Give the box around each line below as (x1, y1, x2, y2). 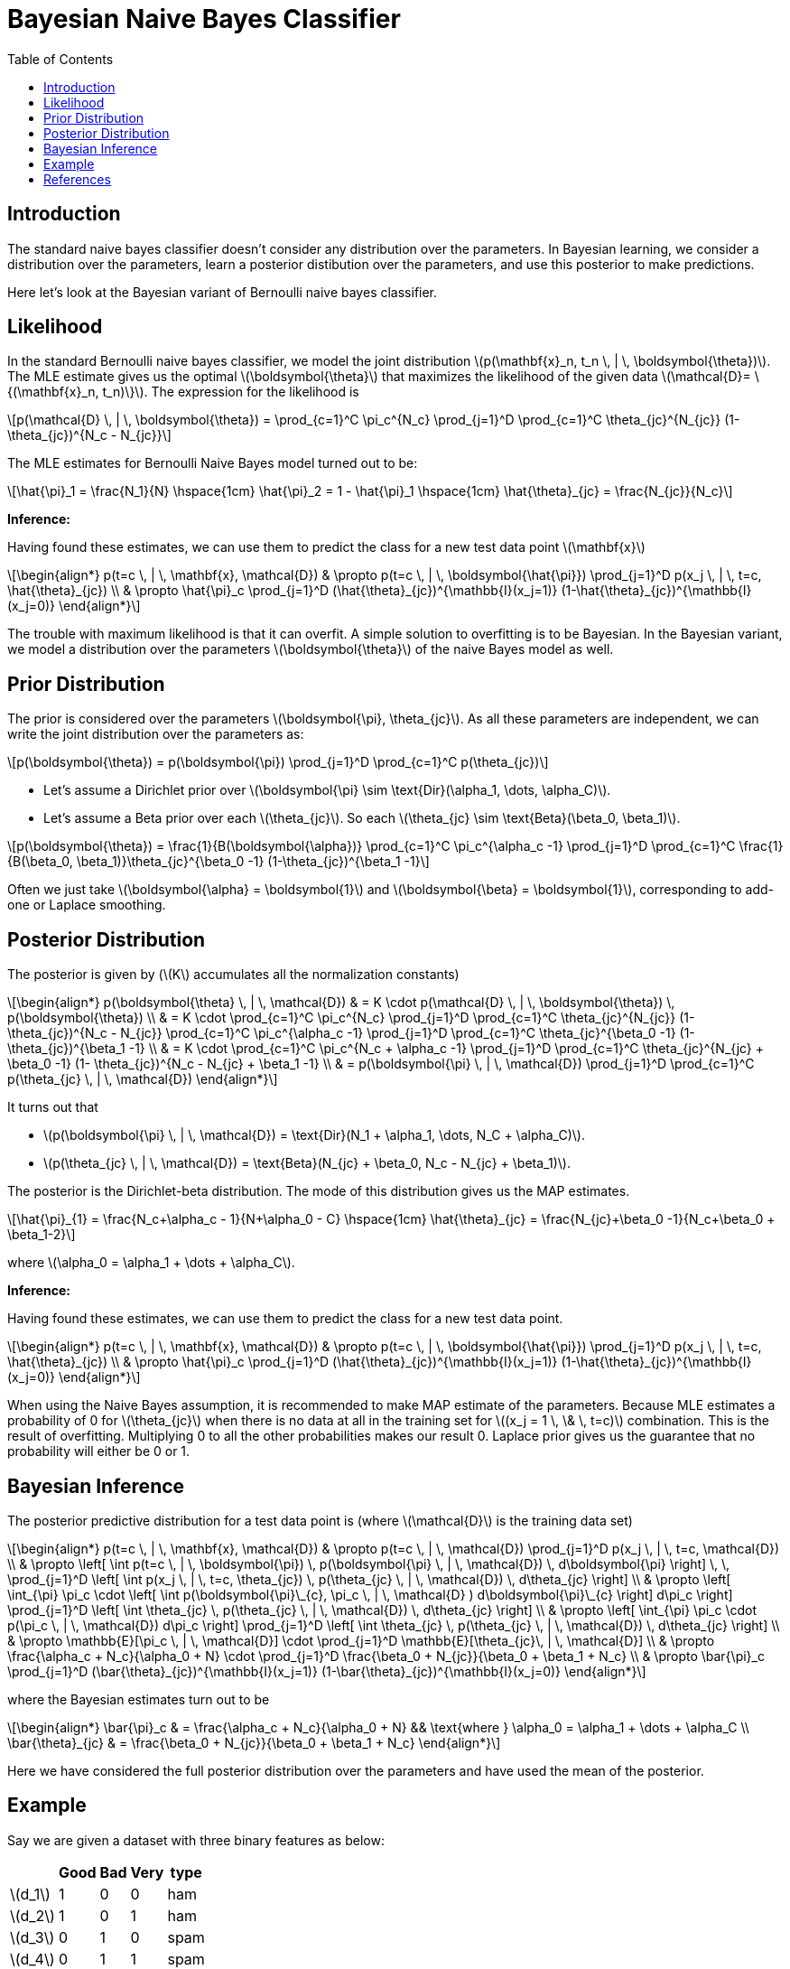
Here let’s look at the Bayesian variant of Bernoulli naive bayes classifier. (7, 284, 438, 300)
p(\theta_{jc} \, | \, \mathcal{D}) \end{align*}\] (7, 1071, 278, 1087)
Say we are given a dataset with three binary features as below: (7, 1832, 385, 1848)
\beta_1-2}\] (7, 1227, 76, 1243)
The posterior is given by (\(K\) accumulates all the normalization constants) (7, 966, 460, 983)
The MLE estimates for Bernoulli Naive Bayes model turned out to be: (7, 455, 418, 471)
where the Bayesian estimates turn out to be (7, 1691, 270, 1707)
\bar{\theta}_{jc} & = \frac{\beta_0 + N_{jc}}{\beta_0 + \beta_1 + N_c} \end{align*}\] (7, 1734, 501, 1750)
